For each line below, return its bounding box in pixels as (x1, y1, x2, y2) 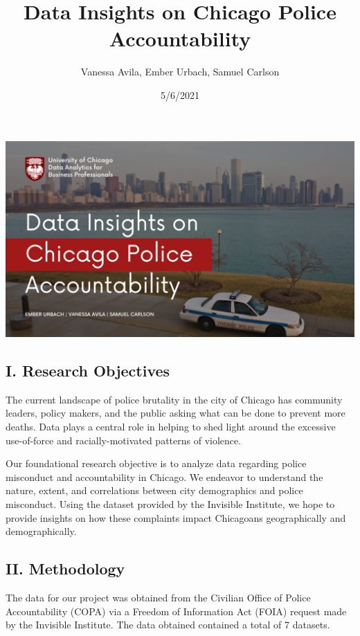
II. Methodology (6, 558, 125, 579)
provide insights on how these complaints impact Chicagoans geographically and (6, 510, 346, 525)
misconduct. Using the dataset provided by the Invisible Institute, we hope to (6, 496, 335, 511)
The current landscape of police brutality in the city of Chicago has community (6, 392, 343, 406)
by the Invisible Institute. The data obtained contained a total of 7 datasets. (6, 617, 330, 632)
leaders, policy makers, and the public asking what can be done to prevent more (6, 406, 345, 420)
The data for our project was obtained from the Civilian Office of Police (6, 590, 311, 604)
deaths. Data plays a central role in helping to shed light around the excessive (6, 419, 336, 433)
